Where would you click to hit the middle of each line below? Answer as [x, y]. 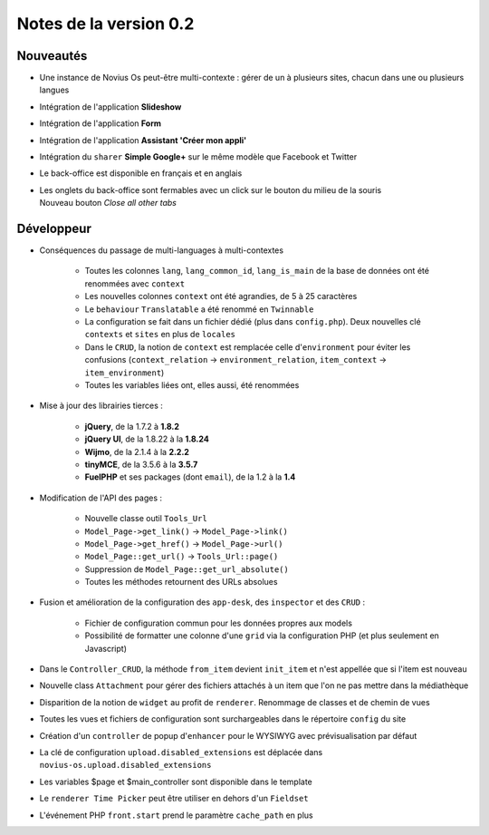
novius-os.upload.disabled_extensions [125, 765]
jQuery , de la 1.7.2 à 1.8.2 [132, 426]
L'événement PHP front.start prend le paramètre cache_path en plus [176, 815]
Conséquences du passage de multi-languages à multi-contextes [162, 250]
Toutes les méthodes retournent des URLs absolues [181, 582]
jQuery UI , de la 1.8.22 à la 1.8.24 [147, 439]
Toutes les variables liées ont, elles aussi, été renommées [192, 385]
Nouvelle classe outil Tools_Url [146, 519]
